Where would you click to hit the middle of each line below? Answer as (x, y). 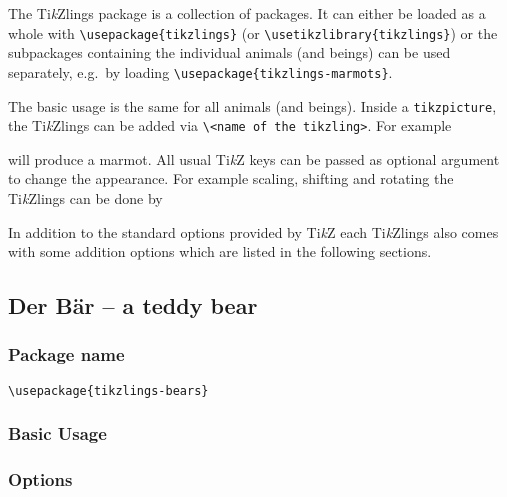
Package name (66, 354)
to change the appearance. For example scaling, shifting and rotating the (231, 178)
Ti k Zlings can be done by (85, 198)
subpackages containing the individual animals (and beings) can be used (229, 52)
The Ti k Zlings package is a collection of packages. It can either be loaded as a (247, 13)
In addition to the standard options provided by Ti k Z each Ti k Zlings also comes (253, 231)
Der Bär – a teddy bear (133, 305)
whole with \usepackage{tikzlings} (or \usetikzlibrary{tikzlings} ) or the (253, 32)
